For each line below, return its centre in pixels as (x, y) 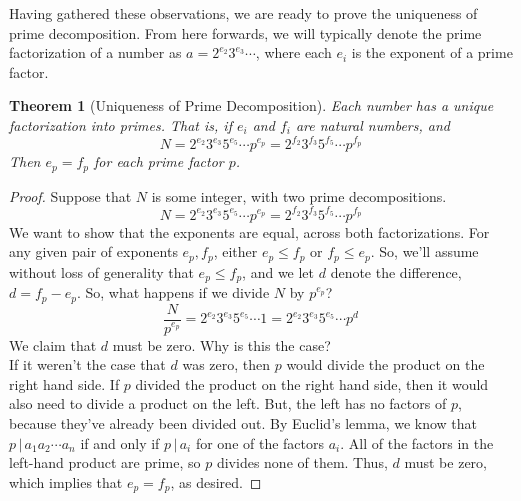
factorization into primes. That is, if (120, 124)
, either (235, 251)
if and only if (120, 442)
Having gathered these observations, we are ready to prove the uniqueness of (243, 13)
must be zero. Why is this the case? (221, 344)
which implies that (66, 481)
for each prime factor (159, 161)
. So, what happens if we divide (173, 292)
